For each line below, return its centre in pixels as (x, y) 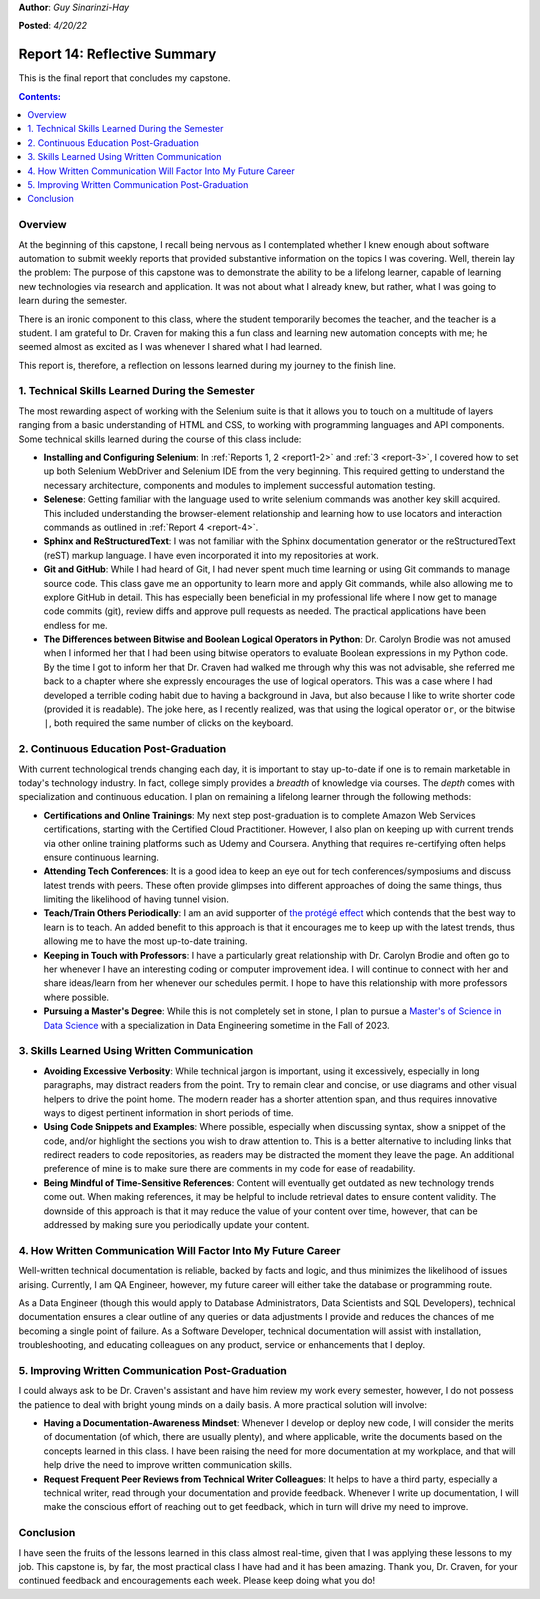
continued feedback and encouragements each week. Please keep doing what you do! (197, 1581)
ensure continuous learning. (101, 857)
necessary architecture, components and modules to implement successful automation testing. (239, 485)
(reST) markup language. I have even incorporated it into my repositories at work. (211, 555)
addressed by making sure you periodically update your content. (176, 1225)
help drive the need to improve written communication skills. (168, 1465)
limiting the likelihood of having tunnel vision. (136, 899)
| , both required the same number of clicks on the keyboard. (168, 723)
